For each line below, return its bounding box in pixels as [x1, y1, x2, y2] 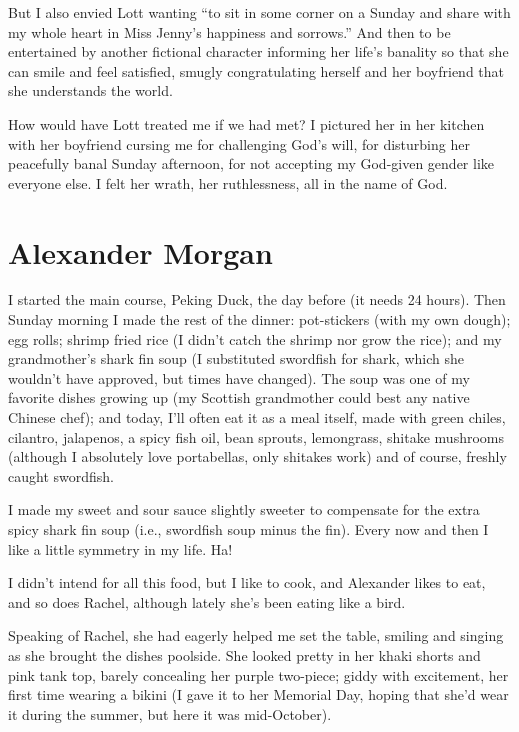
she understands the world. [8, 80, 173, 101]
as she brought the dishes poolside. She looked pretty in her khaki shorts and [8, 644, 481, 665]
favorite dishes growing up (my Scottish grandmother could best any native [8, 387, 470, 408]
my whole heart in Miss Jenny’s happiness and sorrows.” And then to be [8, 21, 451, 42]
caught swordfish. [8, 465, 114, 486]
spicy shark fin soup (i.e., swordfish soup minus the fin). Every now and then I [8, 519, 489, 539]
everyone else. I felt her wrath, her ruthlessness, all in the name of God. [8, 172, 448, 193]
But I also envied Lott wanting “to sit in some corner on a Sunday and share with [8, 2, 511, 22]
